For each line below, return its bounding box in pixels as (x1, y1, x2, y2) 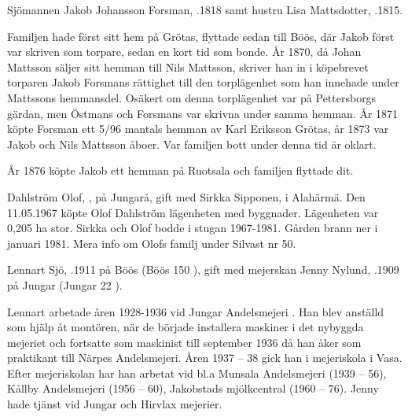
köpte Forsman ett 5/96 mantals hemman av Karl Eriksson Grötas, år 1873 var (7, 120, 389, 137)
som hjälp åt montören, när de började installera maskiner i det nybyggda (7, 319, 364, 335)
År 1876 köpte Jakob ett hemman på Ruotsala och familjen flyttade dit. (7, 162, 354, 179)
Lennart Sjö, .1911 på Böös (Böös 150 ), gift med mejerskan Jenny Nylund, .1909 (7, 261, 399, 278)
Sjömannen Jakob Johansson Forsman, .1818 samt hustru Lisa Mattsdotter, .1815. (7, 2, 403, 17)
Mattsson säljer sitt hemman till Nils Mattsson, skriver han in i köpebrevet (7, 58, 369, 75)
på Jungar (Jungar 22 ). (7, 276, 123, 293)
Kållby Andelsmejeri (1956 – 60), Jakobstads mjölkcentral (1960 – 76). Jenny (7, 380, 379, 397)
